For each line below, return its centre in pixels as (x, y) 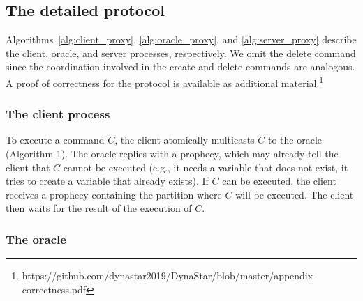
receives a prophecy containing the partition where (114, 194)
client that (28, 167)
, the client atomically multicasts (185, 140)
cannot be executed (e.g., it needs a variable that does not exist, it (206, 167)
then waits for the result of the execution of (99, 208)
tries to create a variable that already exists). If (107, 181)
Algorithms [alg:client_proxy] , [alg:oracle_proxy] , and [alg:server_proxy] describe (181, 39)
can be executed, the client (279, 181)
